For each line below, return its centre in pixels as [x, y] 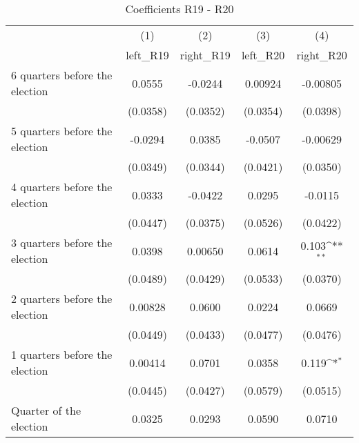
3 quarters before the [62, 243]
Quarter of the [46, 410]
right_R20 [322, 55]
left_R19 [147, 55]
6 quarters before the [62, 75]
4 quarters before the [62, 187]
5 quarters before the [62, 131]
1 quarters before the [62, 354]
